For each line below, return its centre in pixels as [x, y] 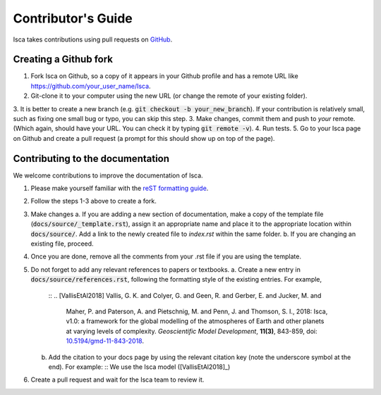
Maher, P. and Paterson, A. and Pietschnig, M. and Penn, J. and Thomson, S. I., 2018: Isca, [197, 311]
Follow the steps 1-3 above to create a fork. [93, 201]
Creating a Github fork [63, 59]
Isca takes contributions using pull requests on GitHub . [93, 39]
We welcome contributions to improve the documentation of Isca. [108, 175]
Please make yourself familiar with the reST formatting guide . [120, 188]
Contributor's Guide [73, 18]
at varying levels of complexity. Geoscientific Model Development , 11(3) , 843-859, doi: [192, 331]
